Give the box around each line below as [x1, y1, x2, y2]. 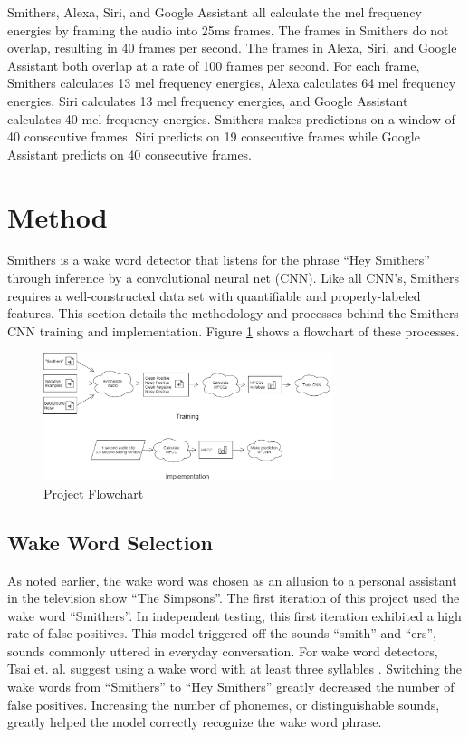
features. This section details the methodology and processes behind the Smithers [7, 304, 459, 323]
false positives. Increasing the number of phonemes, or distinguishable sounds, [7, 694, 440, 713]
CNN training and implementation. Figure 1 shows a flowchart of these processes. [7, 321, 460, 340]
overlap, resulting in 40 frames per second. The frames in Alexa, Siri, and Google [7, 38, 457, 57]
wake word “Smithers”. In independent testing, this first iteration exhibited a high [7, 606, 462, 625]
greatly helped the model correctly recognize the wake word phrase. [7, 713, 382, 732]
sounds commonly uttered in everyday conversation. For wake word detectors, [7, 641, 438, 660]
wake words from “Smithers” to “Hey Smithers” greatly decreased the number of [7, 677, 455, 696]
